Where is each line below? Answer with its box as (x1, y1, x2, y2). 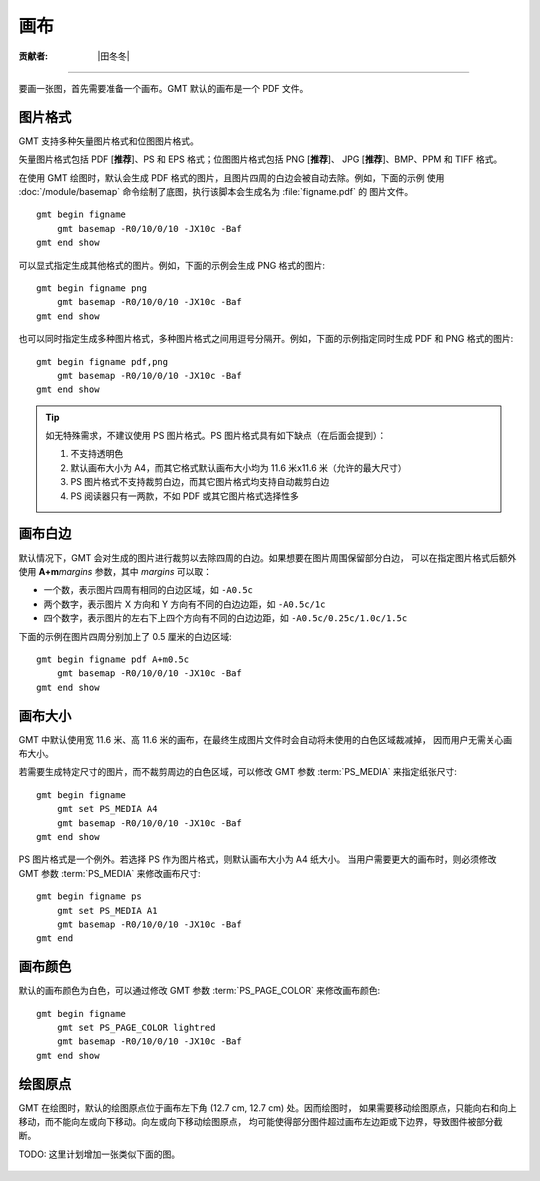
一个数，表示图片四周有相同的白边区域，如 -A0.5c (43, 584, 254, 596)
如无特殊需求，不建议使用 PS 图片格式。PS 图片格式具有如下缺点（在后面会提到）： (45, 430, 387, 442)
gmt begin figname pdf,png (36, 356, 169, 367)
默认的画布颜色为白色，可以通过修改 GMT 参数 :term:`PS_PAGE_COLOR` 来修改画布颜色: (18, 985, 381, 997)
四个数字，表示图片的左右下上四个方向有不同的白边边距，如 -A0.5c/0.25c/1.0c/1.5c (43, 612, 408, 624)
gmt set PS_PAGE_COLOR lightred (56, 1021, 216, 1033)
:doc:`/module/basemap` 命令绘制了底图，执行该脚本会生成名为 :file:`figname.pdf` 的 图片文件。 (18, 186, 414, 198)
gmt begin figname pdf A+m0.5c (36, 653, 190, 665)
